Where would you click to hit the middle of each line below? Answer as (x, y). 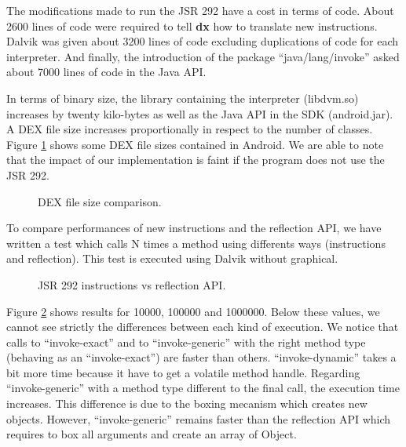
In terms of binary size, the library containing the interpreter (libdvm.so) (183, 98)
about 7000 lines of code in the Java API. (106, 72)
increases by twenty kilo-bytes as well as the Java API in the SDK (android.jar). (200, 113)
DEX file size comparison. (100, 201)
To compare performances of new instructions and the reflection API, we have (194, 228)
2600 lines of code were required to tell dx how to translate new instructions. (192, 25)
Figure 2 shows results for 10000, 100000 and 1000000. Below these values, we (193, 311)
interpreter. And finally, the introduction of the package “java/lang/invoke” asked (203, 56)
